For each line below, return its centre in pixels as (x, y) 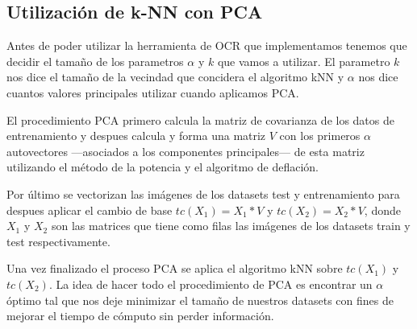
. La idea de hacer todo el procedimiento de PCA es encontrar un (211, 284)
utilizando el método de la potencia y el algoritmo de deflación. (163, 167)
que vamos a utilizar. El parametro (304, 61)
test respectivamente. (58, 241)
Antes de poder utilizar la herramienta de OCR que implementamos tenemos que (207, 45)
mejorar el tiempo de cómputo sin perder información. (140, 316)
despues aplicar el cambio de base (90, 210)
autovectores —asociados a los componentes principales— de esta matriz (186, 151)
